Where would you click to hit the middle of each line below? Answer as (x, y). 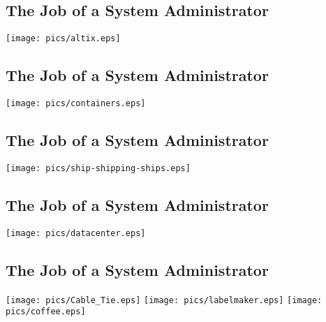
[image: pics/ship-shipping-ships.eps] (98, 168)
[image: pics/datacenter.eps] (76, 233)
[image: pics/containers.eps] (76, 104)
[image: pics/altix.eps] (63, 39)
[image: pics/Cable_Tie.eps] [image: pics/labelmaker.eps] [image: (164, 300)
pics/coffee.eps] (46, 312)
